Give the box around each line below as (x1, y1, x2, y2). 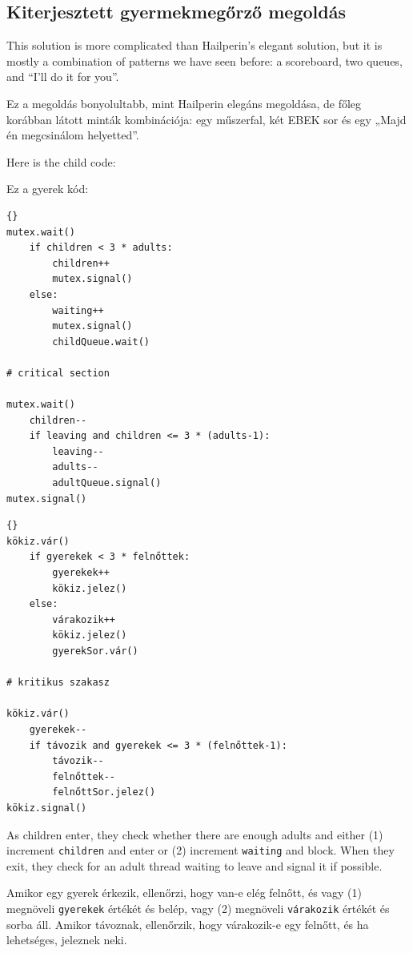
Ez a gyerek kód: (6, 180, 89, 197)
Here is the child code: (6, 153, 116, 170)
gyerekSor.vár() (52, 645, 138, 657)
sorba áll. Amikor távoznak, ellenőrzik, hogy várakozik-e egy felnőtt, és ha (6, 915, 369, 932)
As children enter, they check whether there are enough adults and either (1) (6, 826, 383, 842)
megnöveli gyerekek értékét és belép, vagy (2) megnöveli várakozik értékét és (6, 899, 390, 916)
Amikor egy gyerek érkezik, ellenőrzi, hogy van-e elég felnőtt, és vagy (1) (6, 884, 362, 901)
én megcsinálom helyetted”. (6, 127, 139, 143)
